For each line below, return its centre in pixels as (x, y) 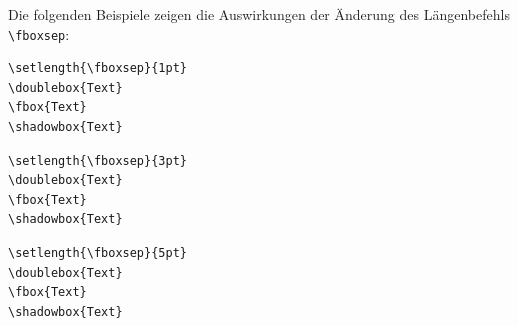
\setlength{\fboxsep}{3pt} (97, 160)
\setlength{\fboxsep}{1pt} (97, 68)
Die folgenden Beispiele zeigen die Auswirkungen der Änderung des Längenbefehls (259, 14)
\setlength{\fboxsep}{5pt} (97, 253)
